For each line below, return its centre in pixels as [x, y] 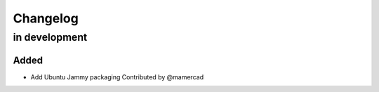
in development [50, 37]
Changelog [46, 18]
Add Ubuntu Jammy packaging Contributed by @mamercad [117, 77]
